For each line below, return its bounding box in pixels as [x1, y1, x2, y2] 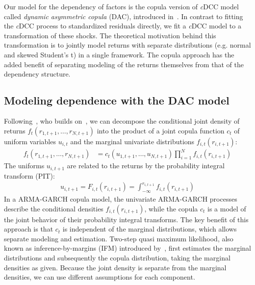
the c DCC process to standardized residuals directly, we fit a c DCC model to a [4, 21, 241, 31]
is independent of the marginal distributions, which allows [62, 224, 237, 234]
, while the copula [144, 203, 198, 213]
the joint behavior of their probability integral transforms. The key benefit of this [4, 214, 249, 224]
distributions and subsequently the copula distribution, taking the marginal [4, 252, 230, 262]
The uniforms [4, 160, 45, 171]
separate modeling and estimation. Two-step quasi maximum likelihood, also [4, 233, 233, 243]
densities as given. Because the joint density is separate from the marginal [4, 262, 227, 272]
